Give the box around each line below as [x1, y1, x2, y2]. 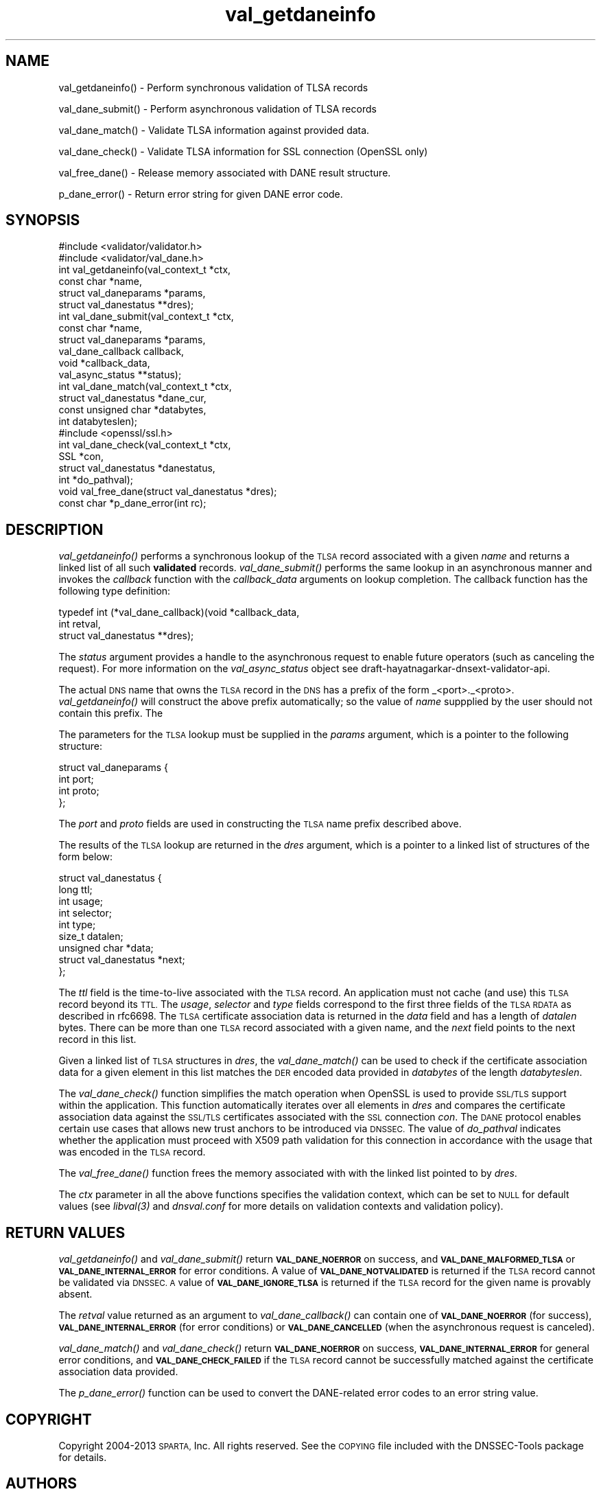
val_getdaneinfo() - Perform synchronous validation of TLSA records [58, 81, 368, 93]
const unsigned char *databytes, [58, 404, 207, 416]
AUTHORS [5, 1475, 78, 1493]
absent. [58, 1288, 93, 1300]
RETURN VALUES [5, 1223, 126, 1241]
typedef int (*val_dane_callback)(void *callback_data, [58, 606, 300, 619]
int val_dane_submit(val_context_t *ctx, [58, 310, 234, 323]
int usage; [58, 895, 104, 908]
